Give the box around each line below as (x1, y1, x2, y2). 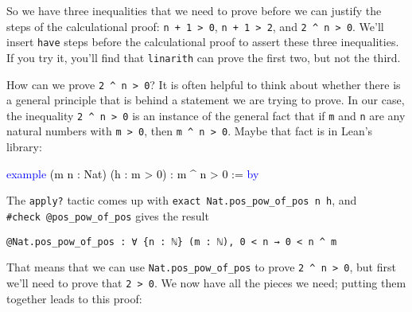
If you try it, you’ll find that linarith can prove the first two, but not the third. (6, 49, 401, 65)
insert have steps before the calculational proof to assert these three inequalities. (6, 33, 399, 50)
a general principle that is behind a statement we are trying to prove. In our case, (6, 92, 405, 108)
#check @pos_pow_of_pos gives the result (6, 207, 209, 224)
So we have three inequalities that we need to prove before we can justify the (6, 2, 382, 18)
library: (6, 138, 42, 155)
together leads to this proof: (6, 290, 142, 306)
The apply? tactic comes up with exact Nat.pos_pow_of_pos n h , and (6, 192, 357, 209)
